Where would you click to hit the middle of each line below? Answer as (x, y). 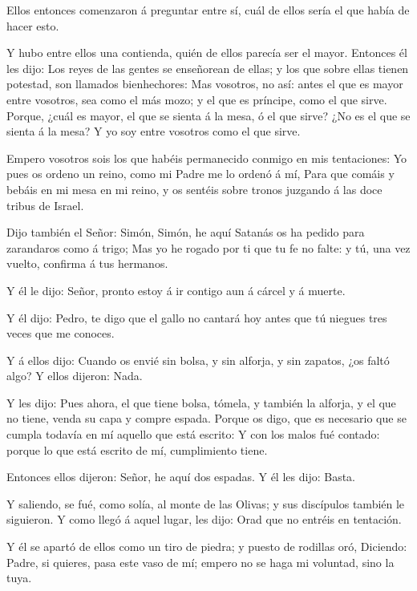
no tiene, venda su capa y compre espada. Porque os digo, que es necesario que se (206, 418)
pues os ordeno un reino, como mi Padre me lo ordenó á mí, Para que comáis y (200, 174)
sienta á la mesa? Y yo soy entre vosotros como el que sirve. (154, 131)
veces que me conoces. (61, 333)
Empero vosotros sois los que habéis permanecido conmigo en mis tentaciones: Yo (207, 158)
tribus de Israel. (45, 205)
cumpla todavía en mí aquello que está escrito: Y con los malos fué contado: (193, 434)
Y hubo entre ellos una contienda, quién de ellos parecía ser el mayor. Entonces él (207, 53)
